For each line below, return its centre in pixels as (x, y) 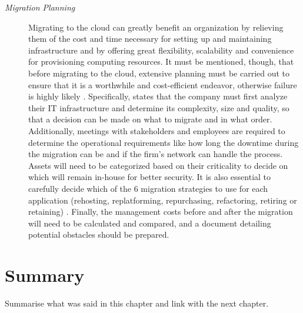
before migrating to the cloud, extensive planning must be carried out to (159, 73)
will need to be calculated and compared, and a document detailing (150, 223)
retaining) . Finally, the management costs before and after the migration (161, 212)
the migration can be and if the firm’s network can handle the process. (156, 154)
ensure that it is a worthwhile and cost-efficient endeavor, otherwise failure (163, 84)
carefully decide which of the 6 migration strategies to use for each (148, 188)
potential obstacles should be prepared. (99, 234)
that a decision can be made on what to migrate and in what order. (150, 119)
